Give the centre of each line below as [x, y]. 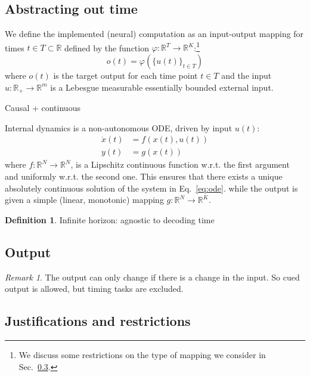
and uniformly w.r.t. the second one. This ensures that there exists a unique [144, 176]
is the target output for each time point [125, 75]
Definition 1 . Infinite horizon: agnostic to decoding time [110, 219]
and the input [247, 75]
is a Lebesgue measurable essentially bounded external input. [162, 87]
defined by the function [107, 47]
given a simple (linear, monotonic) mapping [84, 200]
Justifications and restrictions [98, 321]
